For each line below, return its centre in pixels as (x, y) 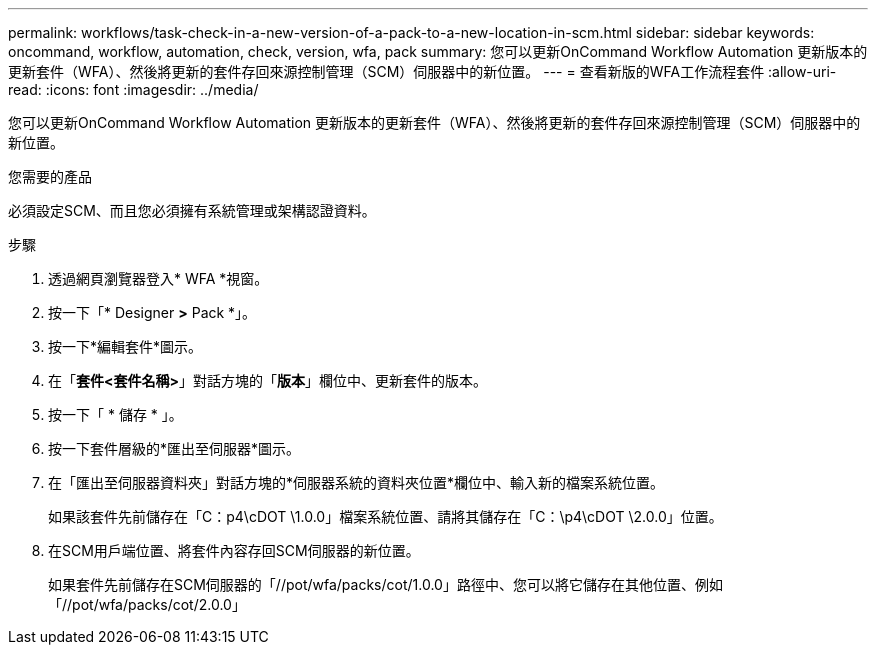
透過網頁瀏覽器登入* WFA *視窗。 (158, 278)
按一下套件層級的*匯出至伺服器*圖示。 (174, 448)
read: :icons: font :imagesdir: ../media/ (133, 89)
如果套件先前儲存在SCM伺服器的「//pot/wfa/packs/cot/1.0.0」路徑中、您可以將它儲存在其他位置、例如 (385, 584)
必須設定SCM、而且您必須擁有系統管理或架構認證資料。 (192, 210)
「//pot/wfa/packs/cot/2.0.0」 (147, 604)
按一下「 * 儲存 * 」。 (115, 414)
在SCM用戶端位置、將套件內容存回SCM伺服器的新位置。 (234, 550)
